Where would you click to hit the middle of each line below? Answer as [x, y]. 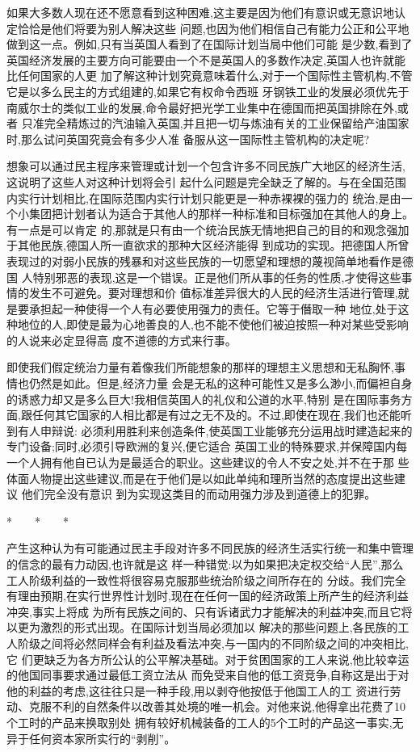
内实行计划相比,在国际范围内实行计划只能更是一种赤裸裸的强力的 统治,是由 [204, 197]
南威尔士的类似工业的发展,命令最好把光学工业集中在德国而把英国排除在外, [202, 107]
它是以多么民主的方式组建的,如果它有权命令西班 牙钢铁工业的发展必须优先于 [208, 91]
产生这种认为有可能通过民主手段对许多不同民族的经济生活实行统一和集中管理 [210, 548]
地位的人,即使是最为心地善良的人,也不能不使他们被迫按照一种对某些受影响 [213, 324]
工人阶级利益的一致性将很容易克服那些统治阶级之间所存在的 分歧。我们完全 [206, 580]
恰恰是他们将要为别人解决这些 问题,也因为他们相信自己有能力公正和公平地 [213, 28]
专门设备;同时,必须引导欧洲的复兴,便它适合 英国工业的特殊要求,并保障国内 [202, 446]
